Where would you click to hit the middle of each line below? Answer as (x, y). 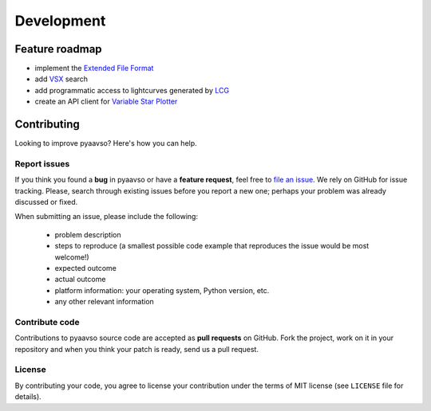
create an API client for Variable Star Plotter (106, 102)
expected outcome (86, 268)
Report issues (42, 163)
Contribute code (47, 322)
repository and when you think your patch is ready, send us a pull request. (137, 349)
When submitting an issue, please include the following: (107, 217)
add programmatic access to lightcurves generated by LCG (132, 90)
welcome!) (72, 257)
